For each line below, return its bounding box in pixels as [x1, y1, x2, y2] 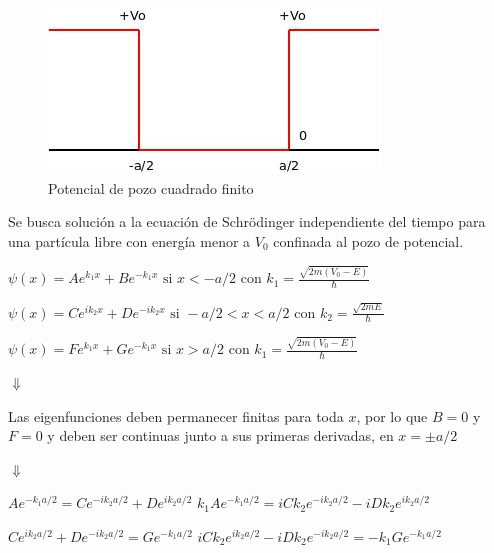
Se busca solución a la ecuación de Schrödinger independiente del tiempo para [8, 211, 486, 232]
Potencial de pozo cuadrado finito [48, 177, 254, 198]
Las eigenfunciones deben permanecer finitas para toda [8, 405, 344, 426]
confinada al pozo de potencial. [273, 230, 464, 251]
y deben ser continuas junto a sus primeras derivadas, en [47, 425, 394, 446]
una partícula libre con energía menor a [8, 230, 251, 251]
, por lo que [356, 405, 428, 426]
